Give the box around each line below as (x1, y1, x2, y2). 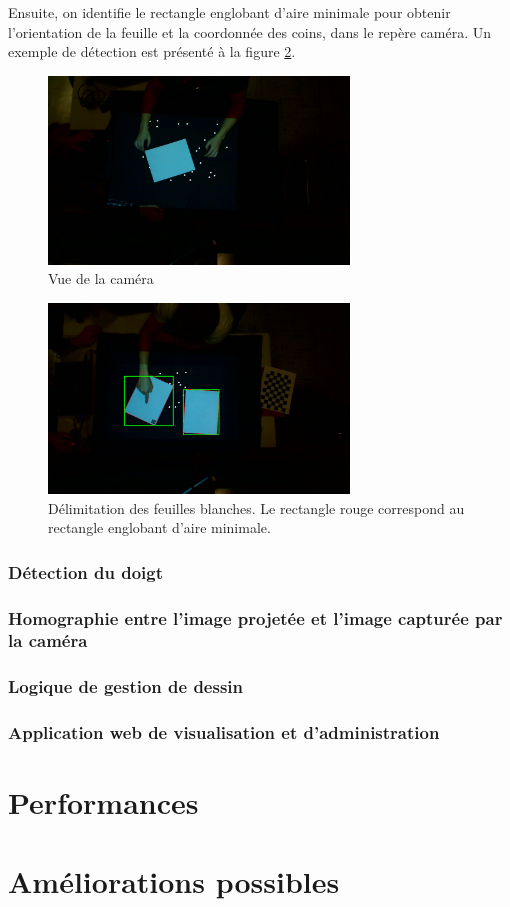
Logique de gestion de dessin (8, 674, 244, 699)
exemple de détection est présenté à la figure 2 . (8, 41, 296, 62)
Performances (8, 782, 199, 823)
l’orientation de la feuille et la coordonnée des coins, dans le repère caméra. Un (8, 21, 492, 42)
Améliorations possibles (8, 860, 340, 901)
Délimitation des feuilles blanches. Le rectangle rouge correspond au (48, 497, 465, 518)
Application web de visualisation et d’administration (8, 720, 440, 745)
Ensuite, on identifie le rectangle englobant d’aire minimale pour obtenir (8, 2, 451, 22)
